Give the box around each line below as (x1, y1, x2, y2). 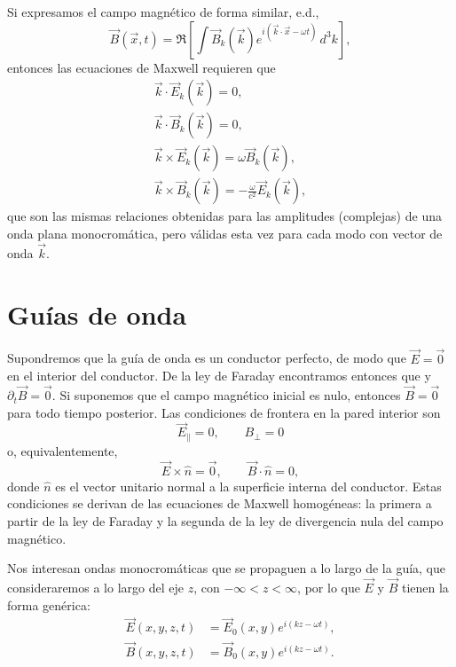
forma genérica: (7, 595, 90, 614)
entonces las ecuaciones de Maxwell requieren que (7, 58, 276, 76)
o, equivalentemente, (7, 441, 118, 459)
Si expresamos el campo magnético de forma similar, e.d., (7, 3, 319, 20)
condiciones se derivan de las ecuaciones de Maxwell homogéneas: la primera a (7, 494, 432, 513)
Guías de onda (7, 295, 187, 332)
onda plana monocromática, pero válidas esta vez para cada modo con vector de (7, 224, 443, 242)
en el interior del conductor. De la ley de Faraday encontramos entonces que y (7, 366, 431, 385)
